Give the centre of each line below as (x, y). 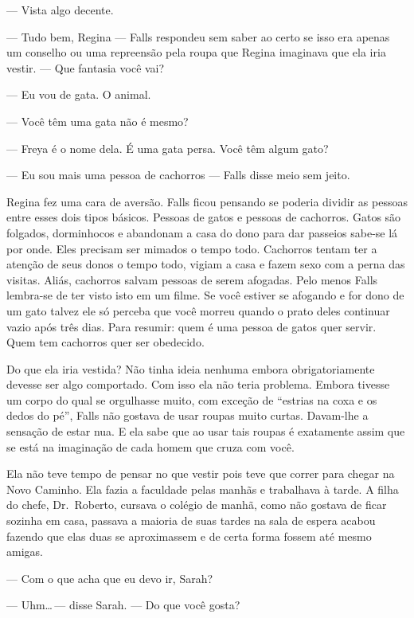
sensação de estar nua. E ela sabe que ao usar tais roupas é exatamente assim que (206, 431)
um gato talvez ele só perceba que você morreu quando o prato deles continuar (198, 310)
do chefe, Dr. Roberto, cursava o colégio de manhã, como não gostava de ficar (197, 505)
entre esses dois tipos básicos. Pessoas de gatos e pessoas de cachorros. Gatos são (204, 217)
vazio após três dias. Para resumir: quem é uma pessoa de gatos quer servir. (191, 326)
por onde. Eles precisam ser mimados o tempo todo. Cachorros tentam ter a (192, 248)
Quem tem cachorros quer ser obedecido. (105, 342)
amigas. (25, 552)
